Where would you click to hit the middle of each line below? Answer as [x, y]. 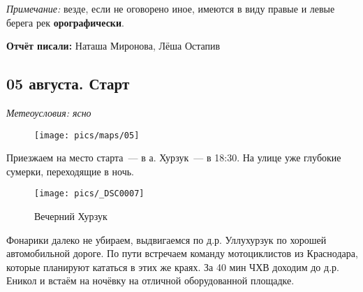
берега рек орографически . [65, 22]
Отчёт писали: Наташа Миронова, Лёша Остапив [113, 46]
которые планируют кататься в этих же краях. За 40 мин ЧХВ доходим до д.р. [173, 267]
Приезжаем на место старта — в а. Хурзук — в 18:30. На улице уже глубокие [174, 158]
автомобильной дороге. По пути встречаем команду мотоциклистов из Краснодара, [182, 253]
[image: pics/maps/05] [87, 135]
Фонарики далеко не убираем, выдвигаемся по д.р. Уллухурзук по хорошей [166, 239]
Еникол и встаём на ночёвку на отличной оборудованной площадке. [150, 280]
